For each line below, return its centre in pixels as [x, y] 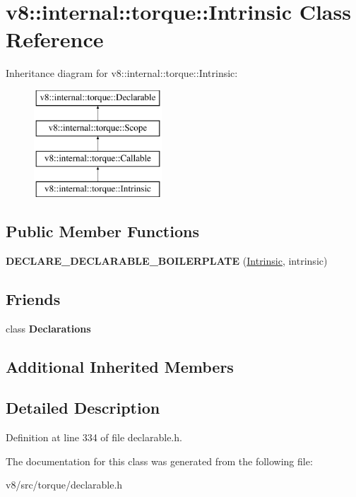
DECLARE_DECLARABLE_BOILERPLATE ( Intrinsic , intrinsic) [167, 260]
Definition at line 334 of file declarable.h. [94, 437]
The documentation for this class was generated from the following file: [159, 461]
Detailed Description [83, 408]
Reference [55, 39]
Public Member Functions [102, 231]
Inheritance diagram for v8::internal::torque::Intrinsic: [122, 73]
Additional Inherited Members [120, 366]
